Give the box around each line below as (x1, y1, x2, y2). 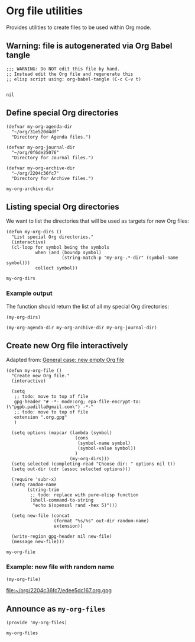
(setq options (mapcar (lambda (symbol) (11, 430, 112, 436)
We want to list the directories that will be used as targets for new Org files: (6, 217, 189, 224)
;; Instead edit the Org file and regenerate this (6, 71, 134, 77)
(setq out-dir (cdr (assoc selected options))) (11, 466, 131, 472)
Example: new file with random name (6, 563, 115, 571)
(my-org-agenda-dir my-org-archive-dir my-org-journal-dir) (6, 325, 158, 330)
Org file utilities (6, 4, 83, 18)
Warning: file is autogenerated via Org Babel (6, 41, 173, 51)
